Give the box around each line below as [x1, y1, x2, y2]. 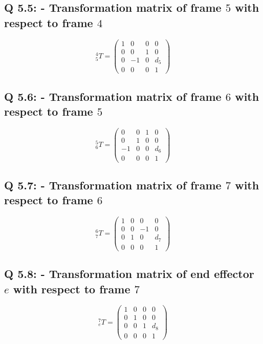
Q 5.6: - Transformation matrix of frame [4, 88, 222, 104]
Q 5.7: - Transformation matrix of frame [4, 177, 222, 192]
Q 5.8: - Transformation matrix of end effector [4, 266, 254, 282]
